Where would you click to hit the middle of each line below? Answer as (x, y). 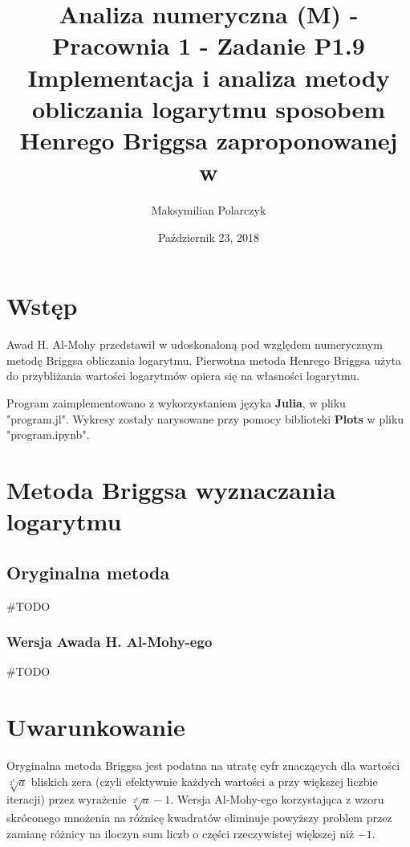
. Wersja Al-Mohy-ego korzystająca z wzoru (277, 799)
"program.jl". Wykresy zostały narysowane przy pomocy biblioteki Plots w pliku (205, 418)
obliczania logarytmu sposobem (209, 108)
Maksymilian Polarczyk (209, 210)
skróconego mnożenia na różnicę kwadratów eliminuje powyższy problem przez (199, 818)
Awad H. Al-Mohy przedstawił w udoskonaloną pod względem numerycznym (195, 344)
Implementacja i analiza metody (209, 77)
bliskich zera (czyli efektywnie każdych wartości (148, 781)
